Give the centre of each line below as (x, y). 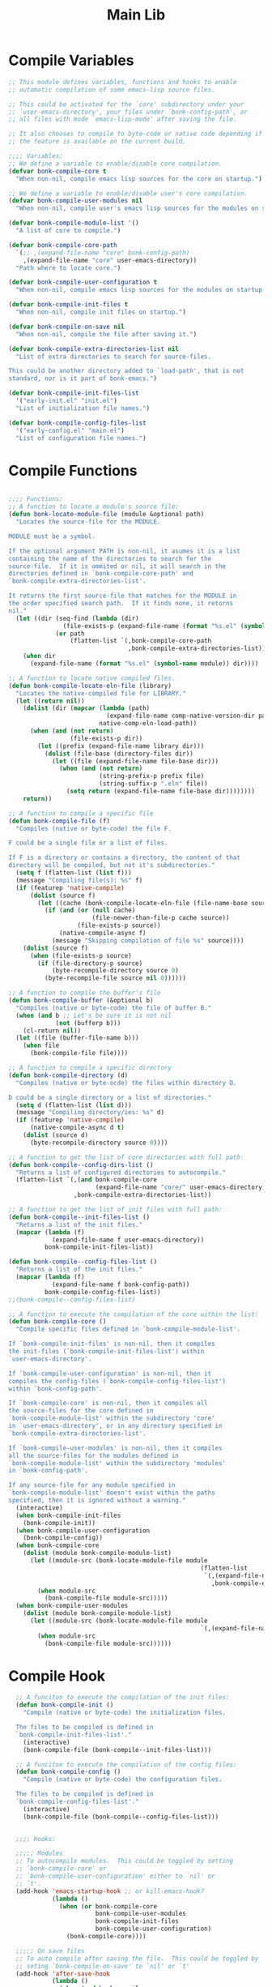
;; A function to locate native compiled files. (92, 678)
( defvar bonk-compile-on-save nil (67, 327)
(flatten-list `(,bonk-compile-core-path (141, 641)
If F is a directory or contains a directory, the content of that (125, 858)
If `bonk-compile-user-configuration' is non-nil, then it (110, 1374)
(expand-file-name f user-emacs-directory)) (128, 1240)
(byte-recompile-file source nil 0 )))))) (115, 978)
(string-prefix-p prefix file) (151, 776)
